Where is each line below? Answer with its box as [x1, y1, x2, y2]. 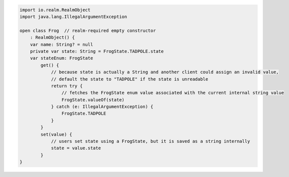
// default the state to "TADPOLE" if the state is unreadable [51, 76, 209, 82]
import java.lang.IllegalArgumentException [19, 14, 128, 19]
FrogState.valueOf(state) [61, 97, 125, 102]
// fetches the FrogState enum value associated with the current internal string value [61, 90, 284, 96]
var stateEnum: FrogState [30, 55, 93, 61]
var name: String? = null [30, 42, 93, 47]
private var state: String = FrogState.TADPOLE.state [30, 48, 164, 54]
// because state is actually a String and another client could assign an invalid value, [51, 69, 279, 75]
